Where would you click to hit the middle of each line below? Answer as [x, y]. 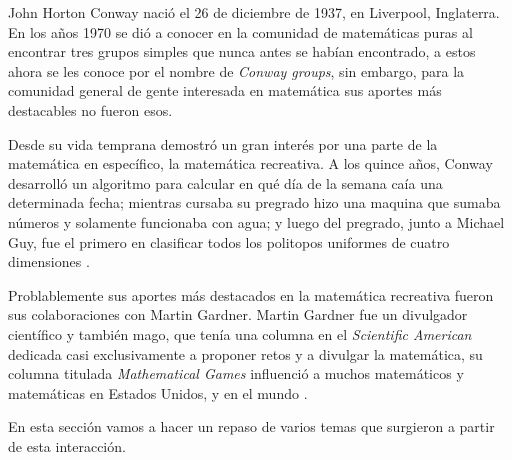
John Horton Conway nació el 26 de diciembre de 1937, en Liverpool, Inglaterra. [254, 12]
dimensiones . [49, 261]
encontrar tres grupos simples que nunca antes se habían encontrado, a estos [242, 51]
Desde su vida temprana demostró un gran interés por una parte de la [223, 143]
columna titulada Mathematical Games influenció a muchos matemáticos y [236, 373]
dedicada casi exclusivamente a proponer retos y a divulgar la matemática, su [245, 353]
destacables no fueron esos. [90, 109]
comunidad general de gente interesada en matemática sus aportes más [225, 90]
